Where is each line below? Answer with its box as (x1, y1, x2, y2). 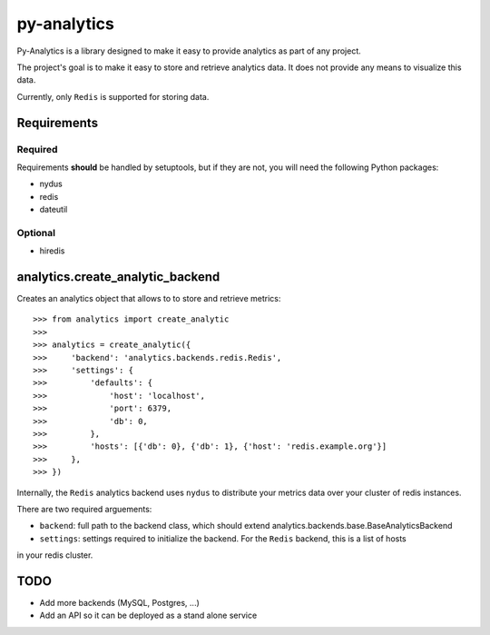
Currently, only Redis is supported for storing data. (16, 91, 210, 102)
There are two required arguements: (16, 503, 152, 514)
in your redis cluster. (16, 550, 93, 561)
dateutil (39, 204, 68, 215)
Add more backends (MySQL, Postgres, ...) (39, 598, 200, 609)
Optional (16, 226, 56, 239)
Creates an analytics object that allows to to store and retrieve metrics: (16, 293, 281, 304)
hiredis (39, 245, 65, 256)
